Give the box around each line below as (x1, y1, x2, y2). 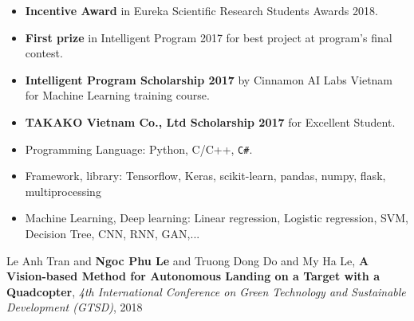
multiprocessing (25, 182, 101, 199)
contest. (25, 45, 63, 61)
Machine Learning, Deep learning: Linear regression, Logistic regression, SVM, (25, 209, 408, 226)
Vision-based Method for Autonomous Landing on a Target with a (6, 268, 380, 284)
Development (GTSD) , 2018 (6, 299, 143, 315)
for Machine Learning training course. (25, 87, 210, 104)
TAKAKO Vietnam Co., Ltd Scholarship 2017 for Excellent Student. (25, 113, 396, 130)
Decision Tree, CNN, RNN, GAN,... (25, 225, 200, 241)
